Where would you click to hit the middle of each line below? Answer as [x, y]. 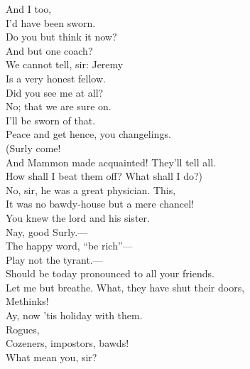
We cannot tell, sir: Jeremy [65, 64]
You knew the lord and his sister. [78, 217]
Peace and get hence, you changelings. [88, 134]
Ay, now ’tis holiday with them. [74, 315]
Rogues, [23, 329]
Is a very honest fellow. [56, 78]
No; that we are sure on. [59, 106]
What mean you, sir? [51, 357]
